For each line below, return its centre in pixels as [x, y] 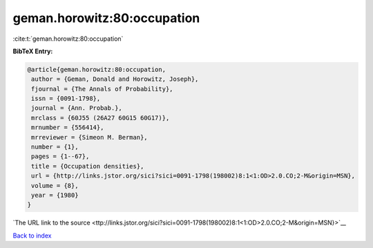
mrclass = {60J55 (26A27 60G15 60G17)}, [101, 118]
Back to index [32, 236]
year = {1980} [55, 195]
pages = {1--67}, [60, 156]
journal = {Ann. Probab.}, [77, 108]
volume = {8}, [55, 185]
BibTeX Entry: [33, 51]
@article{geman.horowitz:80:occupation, [96, 69]
